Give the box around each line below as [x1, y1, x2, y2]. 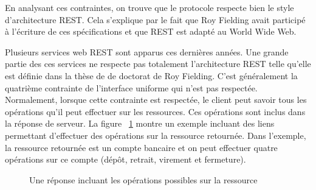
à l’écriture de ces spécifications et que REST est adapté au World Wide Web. [5, 25, 297, 38]
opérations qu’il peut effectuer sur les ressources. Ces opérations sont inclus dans [5, 105, 306, 118]
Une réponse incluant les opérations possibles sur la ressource [29, 173, 258, 186]
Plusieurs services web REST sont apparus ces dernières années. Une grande [5, 45, 289, 58]
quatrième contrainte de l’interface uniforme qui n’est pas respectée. [5, 81, 258, 94]
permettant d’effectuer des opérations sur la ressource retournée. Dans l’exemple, [5, 128, 306, 141]
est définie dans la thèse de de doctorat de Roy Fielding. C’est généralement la [5, 69, 298, 82]
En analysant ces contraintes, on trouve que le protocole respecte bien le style [5, 1, 294, 13]
